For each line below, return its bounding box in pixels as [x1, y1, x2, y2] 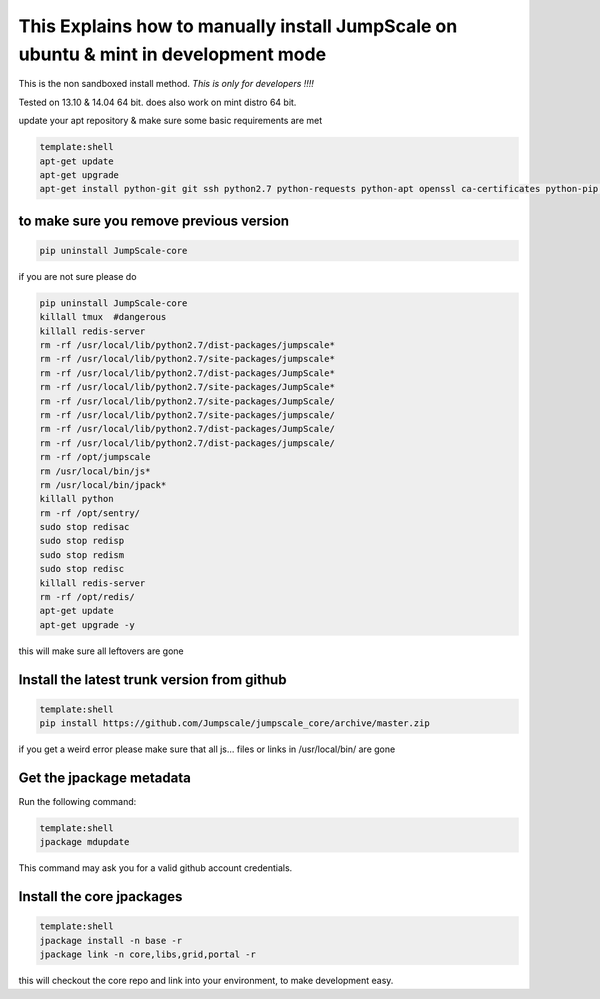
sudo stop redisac [39, 521, 130, 533]
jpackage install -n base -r [39, 935, 183, 946]
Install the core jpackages [18, 888, 183, 905]
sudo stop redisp [39, 535, 125, 547]
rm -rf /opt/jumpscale [39, 451, 151, 463]
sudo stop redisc [39, 563, 125, 575]
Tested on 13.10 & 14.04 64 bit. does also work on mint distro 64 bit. [18, 96, 297, 108]
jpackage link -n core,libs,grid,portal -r [39, 949, 257, 960]
